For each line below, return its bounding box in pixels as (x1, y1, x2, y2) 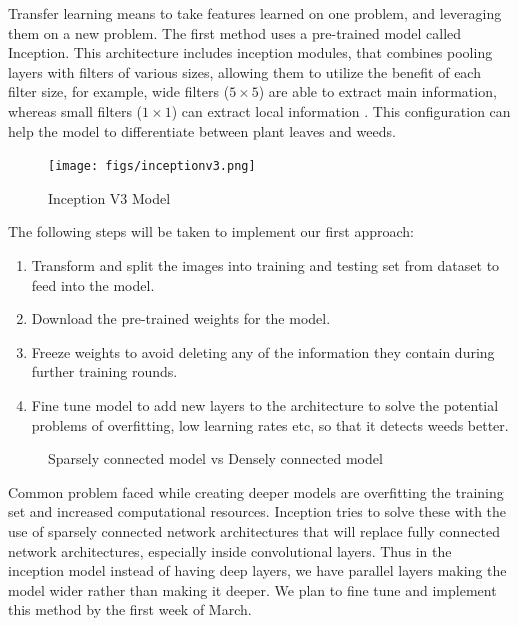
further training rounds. (31, 361, 178, 382)
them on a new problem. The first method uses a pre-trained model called (8, 22, 462, 43)
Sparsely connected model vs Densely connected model (48, 448, 383, 469)
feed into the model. (31, 274, 155, 295)
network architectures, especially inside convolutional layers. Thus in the (8, 540, 452, 561)
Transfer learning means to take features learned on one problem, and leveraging (8, 3, 502, 23)
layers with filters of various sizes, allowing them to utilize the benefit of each (8, 61, 481, 82)
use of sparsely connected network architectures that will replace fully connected (8, 520, 501, 541)
